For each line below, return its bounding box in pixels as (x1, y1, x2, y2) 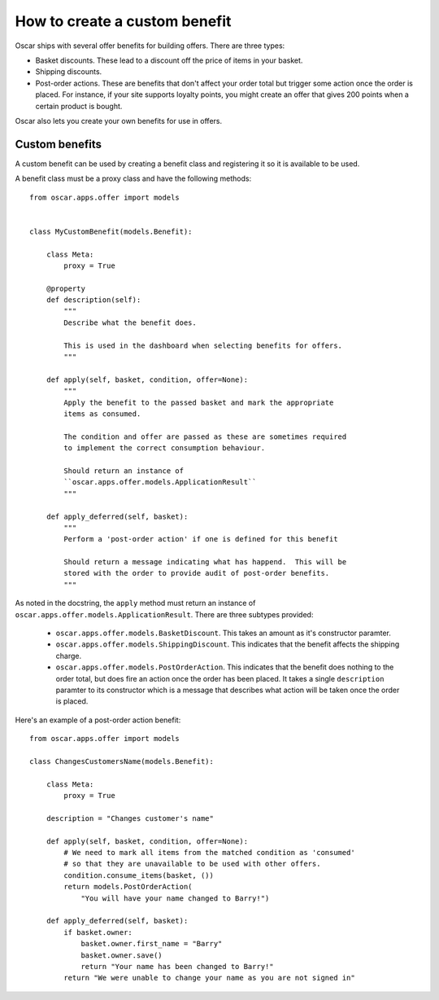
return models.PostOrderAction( (63, 882, 193, 892)
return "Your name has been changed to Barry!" (80, 962, 274, 971)
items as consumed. (63, 410, 141, 419)
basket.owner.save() (80, 950, 163, 960)
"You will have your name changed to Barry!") (80, 893, 270, 903)
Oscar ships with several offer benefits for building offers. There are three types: (15, 41, 285, 50)
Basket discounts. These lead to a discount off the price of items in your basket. (35, 55, 303, 65)
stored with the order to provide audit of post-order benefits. (63, 568, 330, 578)
